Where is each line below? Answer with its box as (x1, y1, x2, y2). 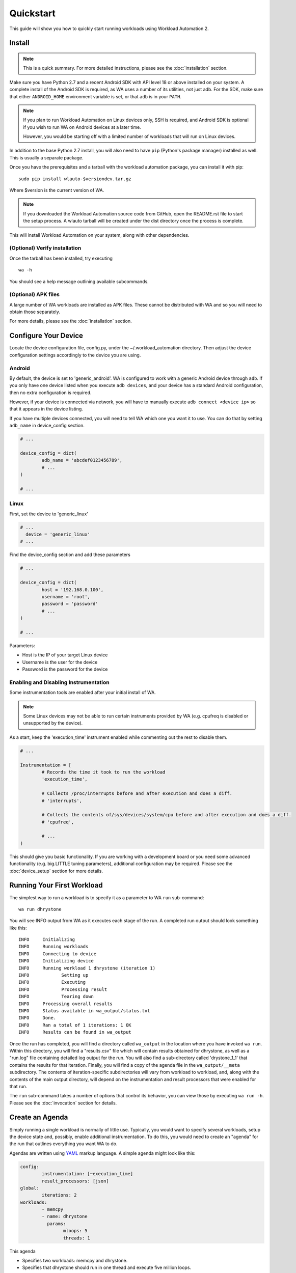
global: (20, 1185, 39, 1191)
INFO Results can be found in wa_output (18, 1029, 132, 1035)
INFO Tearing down (18, 993, 94, 1000)
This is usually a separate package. (9, 154, 84, 160)
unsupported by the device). (23, 720, 83, 726)
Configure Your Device (9, 331, 84, 340)
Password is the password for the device (22, 666, 108, 672)
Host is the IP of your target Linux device (22, 652, 108, 658)
